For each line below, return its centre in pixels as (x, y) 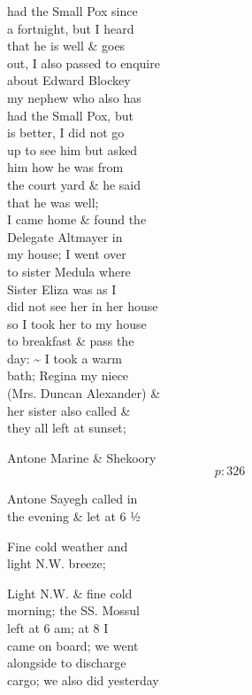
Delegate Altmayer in (65, 236)
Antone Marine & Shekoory (82, 457)
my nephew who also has (74, 97)
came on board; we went (73, 645)
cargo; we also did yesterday (83, 679)
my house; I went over (67, 254)
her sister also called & (69, 410)
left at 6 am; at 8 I (58, 628)
